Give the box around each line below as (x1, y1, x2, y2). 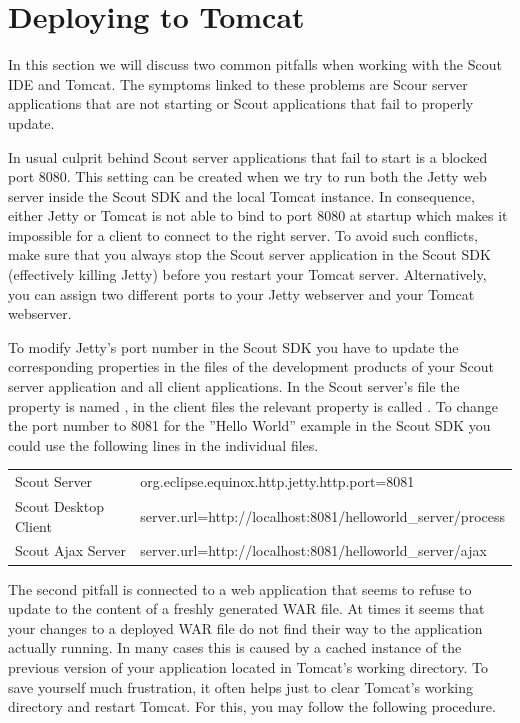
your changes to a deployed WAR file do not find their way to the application (8, 617, 483, 638)
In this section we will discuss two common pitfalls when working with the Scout (8, 54, 502, 75)
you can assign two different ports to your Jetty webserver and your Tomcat (8, 283, 475, 304)
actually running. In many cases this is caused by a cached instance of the (8, 637, 462, 658)
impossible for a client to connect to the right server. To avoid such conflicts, (8, 224, 478, 245)
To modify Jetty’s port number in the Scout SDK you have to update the (8, 336, 459, 357)
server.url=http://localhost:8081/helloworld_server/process (140, 505, 505, 526)
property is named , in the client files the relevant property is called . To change (8, 395, 499, 416)
